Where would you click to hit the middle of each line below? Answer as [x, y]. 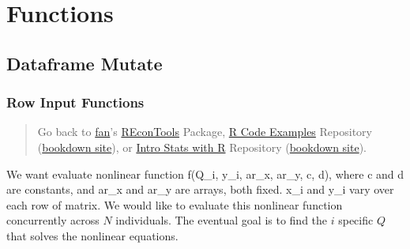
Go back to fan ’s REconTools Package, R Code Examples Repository [205, 132]
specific [356, 220]
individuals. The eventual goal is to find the [222, 220]
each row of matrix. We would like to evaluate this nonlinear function [175, 204]
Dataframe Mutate [85, 63]
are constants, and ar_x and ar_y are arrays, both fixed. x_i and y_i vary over [200, 189]
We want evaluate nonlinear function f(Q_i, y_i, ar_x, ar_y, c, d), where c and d [205, 174]
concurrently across [53, 220]
